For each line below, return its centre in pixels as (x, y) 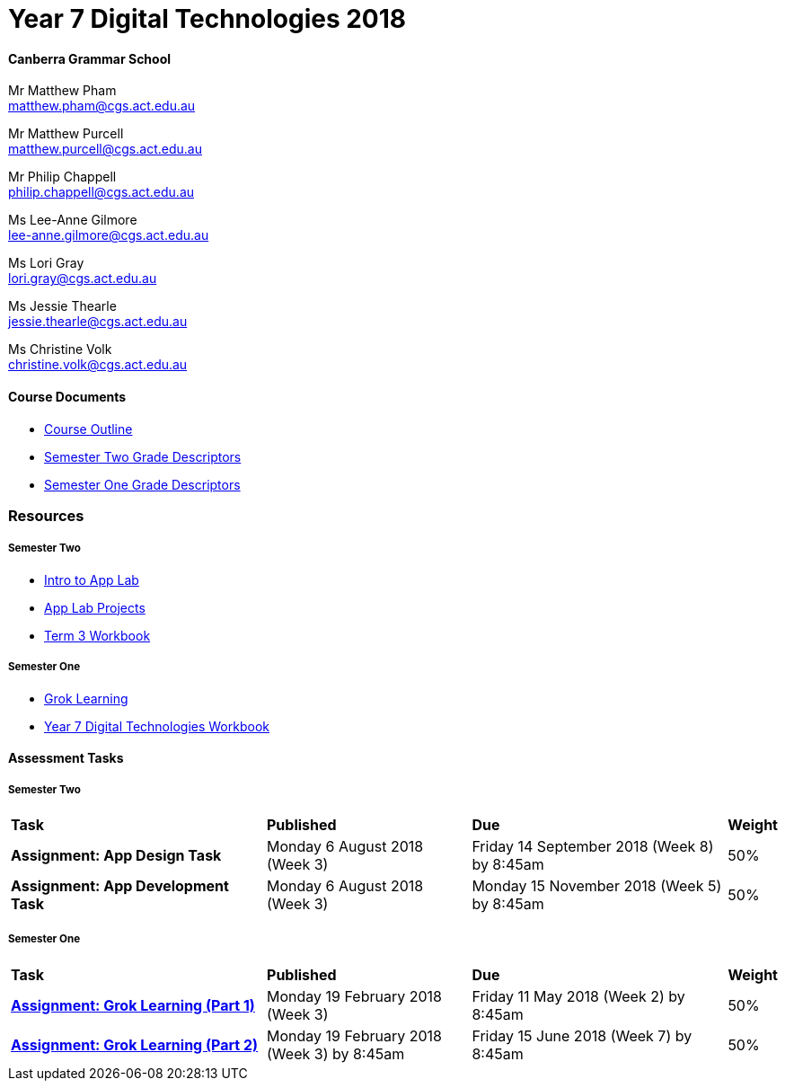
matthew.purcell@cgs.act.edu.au (105, 149)
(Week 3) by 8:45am (336, 1053)
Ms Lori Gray (46, 263)
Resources (46, 515)
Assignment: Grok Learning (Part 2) (135, 1044)
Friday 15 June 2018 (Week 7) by (582, 1035)
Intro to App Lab (92, 579)
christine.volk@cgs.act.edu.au (98, 365)
